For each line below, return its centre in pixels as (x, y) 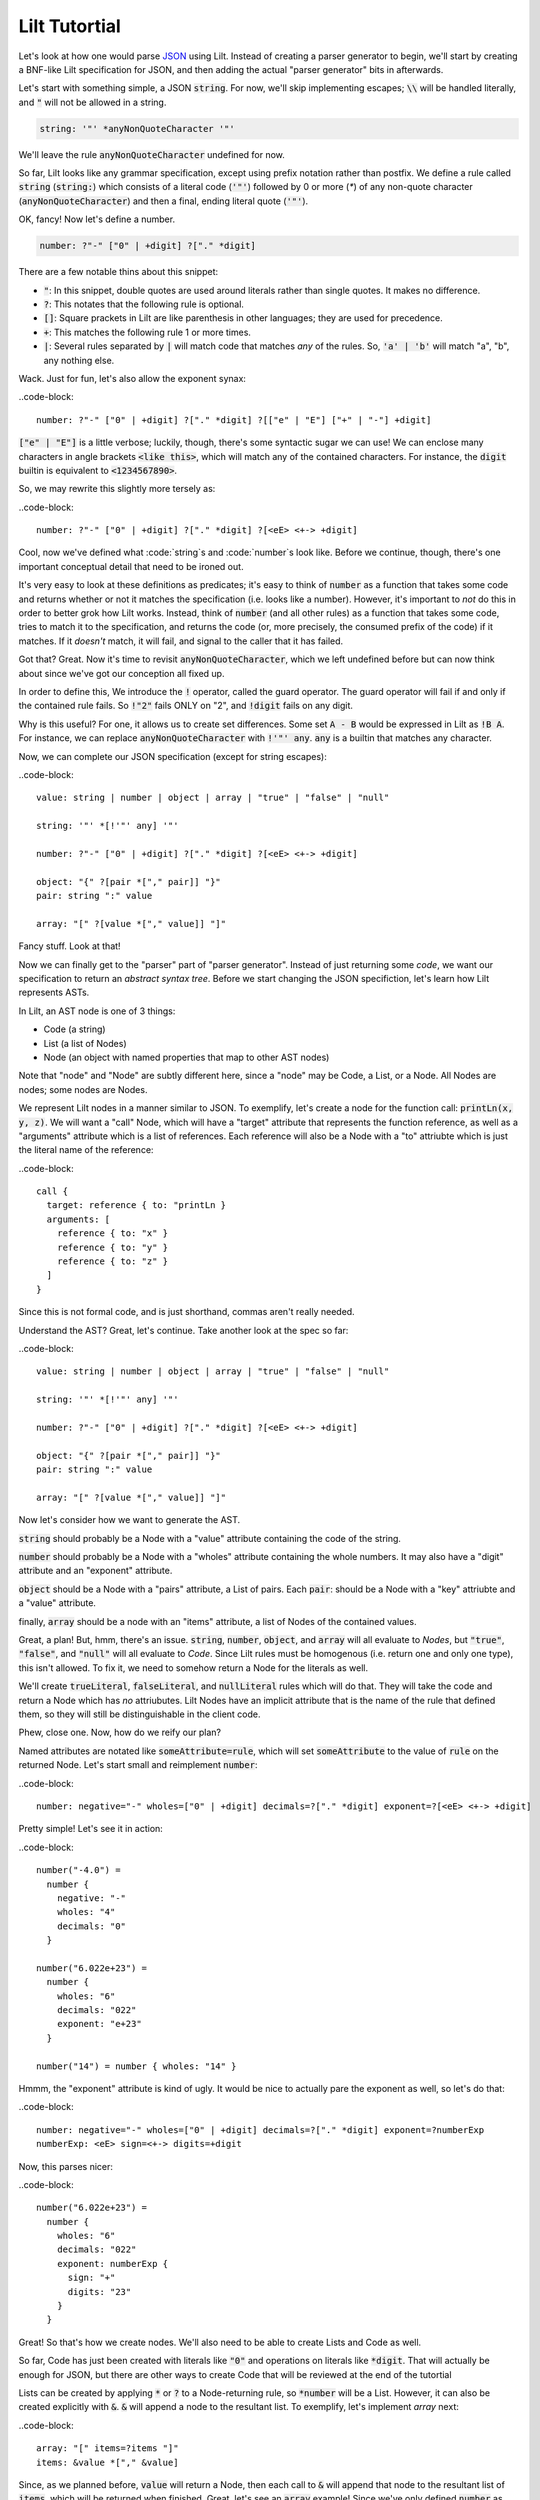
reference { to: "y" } (112, 1247)
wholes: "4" (86, 1912)
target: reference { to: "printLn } (136, 1205)
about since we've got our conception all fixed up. (121, 673)
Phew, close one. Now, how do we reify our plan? (120, 1732)
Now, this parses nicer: (66, 2166)
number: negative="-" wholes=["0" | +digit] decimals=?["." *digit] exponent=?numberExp (260, 2129)
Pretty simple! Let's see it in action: (91, 1829)
